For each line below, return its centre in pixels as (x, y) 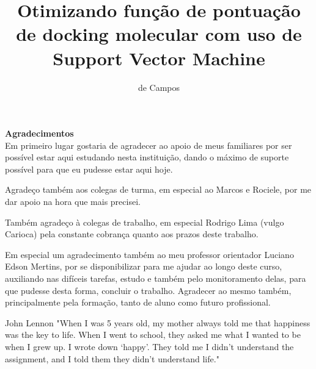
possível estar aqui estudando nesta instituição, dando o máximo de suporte (147, 157)
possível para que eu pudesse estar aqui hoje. (89, 169)
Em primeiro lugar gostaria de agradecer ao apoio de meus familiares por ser (149, 145)
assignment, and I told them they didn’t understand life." (112, 358)
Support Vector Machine (159, 58)
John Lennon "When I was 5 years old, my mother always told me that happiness (158, 322)
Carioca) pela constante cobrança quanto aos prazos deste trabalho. (132, 234)
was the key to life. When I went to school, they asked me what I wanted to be (153, 335)
